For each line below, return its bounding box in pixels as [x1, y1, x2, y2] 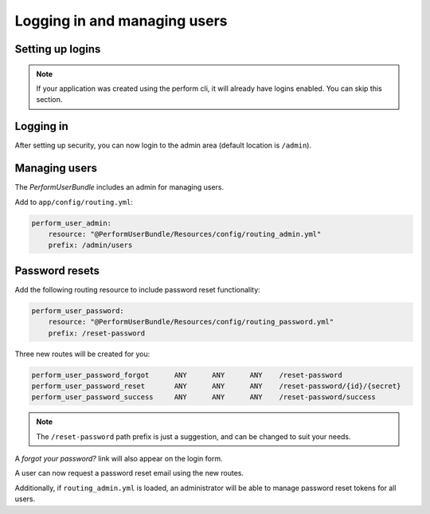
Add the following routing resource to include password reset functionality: [14, 284, 260, 294]
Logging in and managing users [14, 12, 228, 29]
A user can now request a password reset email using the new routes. [14, 469, 244, 478]
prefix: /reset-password [48, 328, 146, 338]
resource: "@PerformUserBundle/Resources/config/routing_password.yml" [48, 317, 334, 327]
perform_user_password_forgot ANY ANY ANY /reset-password [31, 371, 342, 379]
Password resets [14, 264, 100, 277]
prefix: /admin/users [48, 241, 133, 250]
